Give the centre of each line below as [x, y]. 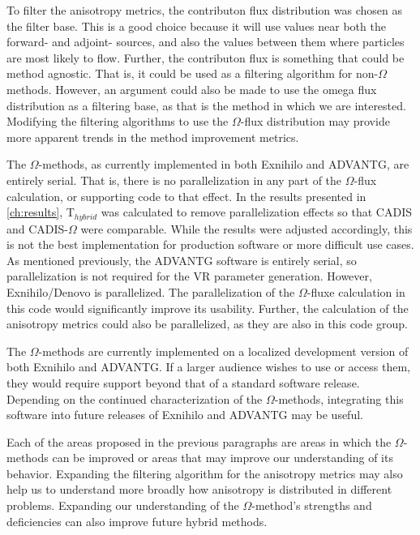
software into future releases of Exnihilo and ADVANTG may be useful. [185, 415]
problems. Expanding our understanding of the [123, 505]
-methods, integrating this [339, 398]
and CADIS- [38, 228]
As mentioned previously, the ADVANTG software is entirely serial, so [182, 260]
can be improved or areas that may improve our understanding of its [223, 458]
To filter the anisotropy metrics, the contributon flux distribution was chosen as [204, 10]
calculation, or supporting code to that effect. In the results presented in [186, 196]
